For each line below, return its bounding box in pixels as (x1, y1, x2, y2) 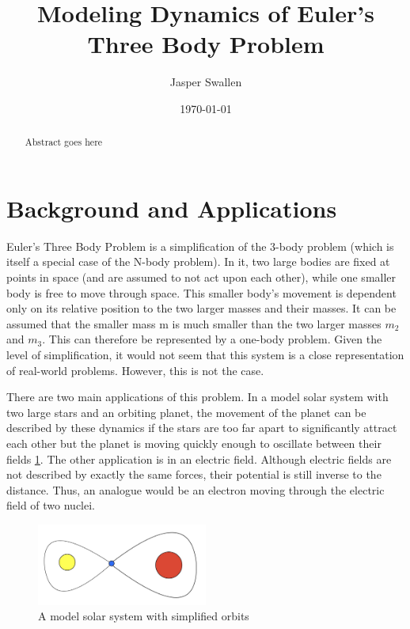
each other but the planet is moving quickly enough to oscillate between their (6, 435, 382, 452)
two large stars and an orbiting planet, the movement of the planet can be (6, 404, 366, 420)
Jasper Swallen (169, 74, 242, 90)
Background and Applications (6, 191, 337, 224)
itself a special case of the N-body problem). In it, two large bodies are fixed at (6, 253, 390, 270)
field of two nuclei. (6, 497, 95, 513)
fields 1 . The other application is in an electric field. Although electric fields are (6, 450, 392, 467)
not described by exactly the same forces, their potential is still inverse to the (6, 466, 382, 483)
